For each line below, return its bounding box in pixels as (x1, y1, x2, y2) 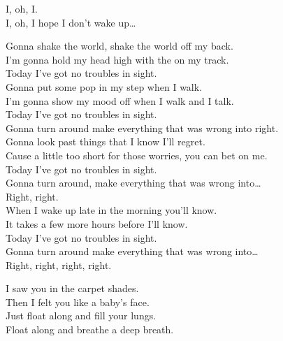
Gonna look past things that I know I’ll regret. (6, 134, 205, 149)
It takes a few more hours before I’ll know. (6, 216, 188, 231)
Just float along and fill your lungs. (6, 308, 157, 323)
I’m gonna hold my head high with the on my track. (6, 52, 229, 66)
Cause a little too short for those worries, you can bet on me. (6, 147, 268, 162)
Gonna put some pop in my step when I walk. (6, 79, 203, 94)
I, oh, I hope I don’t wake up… (6, 15, 136, 29)
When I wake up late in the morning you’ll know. (6, 203, 217, 217)
